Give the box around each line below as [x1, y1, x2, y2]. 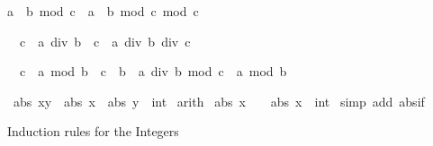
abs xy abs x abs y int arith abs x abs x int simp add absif [13, 91, 425, 110]
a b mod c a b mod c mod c [7, 2, 199, 20]
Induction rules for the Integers [7, 122, 179, 141]
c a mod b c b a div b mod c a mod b [19, 62, 287, 81]
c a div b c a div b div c [19, 31, 191, 50]
